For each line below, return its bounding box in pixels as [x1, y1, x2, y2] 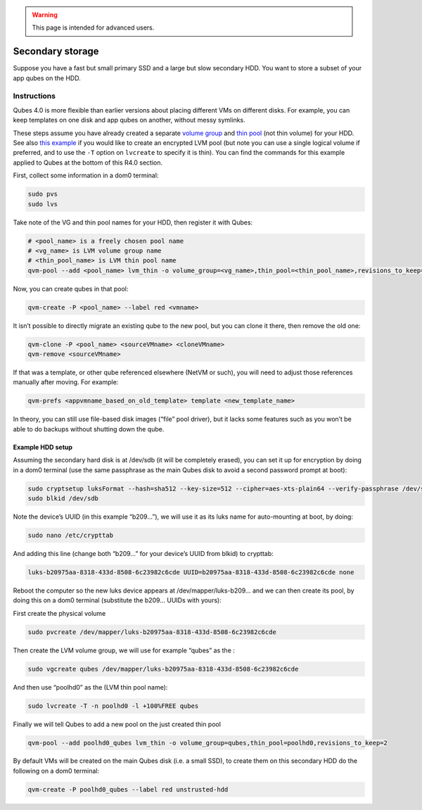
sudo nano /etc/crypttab [27, 531, 114, 539]
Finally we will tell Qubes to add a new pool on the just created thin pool [13, 720, 222, 728]
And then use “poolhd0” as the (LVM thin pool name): [13, 683, 168, 691]
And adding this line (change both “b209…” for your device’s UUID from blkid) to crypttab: [13, 549, 274, 557]
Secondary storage [13, 46, 99, 58]
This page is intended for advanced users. [32, 23, 155, 32]
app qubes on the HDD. [13, 74, 81, 82]
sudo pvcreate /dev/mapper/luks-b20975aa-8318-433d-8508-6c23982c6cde [27, 628, 277, 636]
